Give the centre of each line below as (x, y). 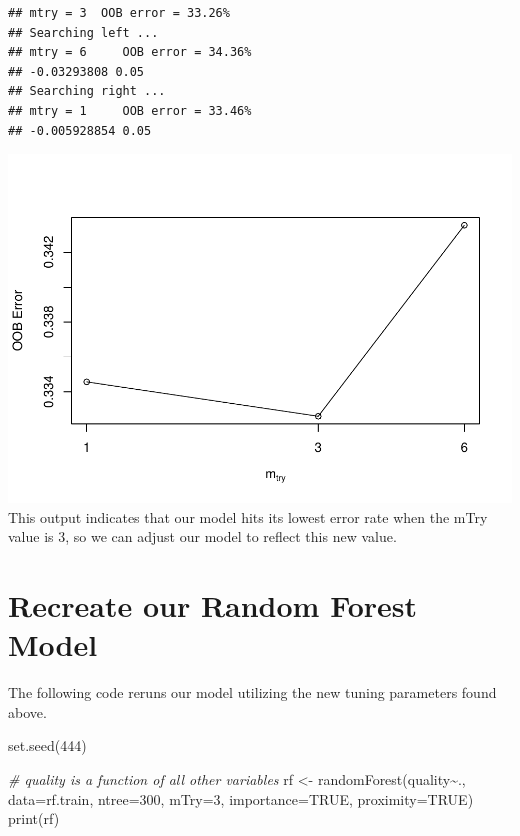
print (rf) (34, 818)
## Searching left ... (83, 32)
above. (27, 711)
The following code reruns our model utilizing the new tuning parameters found (252, 692)
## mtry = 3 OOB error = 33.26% (119, 13)
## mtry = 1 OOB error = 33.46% (130, 110)
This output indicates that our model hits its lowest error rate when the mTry (248, 516)
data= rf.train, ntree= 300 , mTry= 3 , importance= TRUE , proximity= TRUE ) (241, 798)
